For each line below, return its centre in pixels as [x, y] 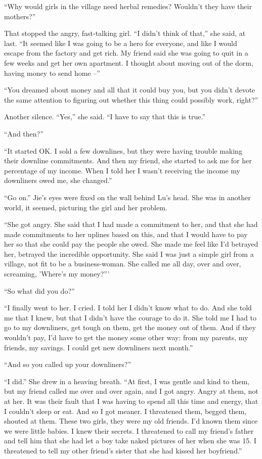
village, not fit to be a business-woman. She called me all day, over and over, [123, 264]
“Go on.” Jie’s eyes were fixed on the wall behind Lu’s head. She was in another [127, 197]
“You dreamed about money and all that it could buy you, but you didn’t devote [130, 90]
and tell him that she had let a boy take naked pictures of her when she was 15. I [130, 441]
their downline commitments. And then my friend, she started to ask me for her [128, 160]
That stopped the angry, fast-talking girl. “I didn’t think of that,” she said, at [125, 33]
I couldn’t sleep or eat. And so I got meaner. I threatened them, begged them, [125, 411]
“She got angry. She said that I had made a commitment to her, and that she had [131, 224]
